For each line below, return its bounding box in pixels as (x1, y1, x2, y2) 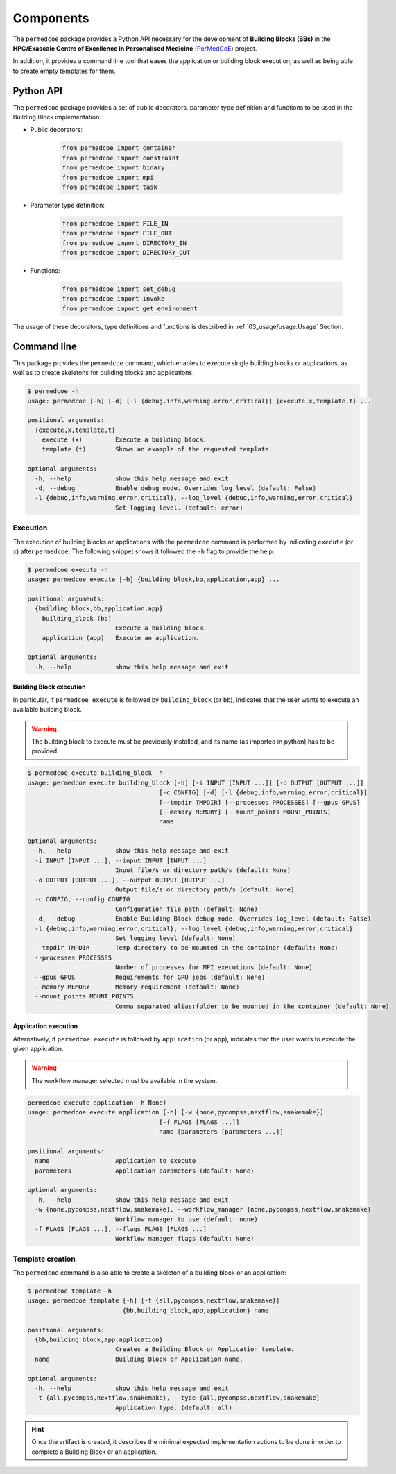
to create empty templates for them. (12, 67, 116, 75)
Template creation (12, 1254, 76, 1264)
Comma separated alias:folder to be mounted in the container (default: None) (114, 1002, 390, 1010)
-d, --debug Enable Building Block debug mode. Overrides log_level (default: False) (35, 915, 371, 923)
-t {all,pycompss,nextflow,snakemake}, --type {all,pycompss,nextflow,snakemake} (35, 1394, 320, 1402)
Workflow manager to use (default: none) (114, 1215, 258, 1223)
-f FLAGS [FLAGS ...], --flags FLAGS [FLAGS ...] (35, 1225, 207, 1232)
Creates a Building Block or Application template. (114, 1346, 295, 1353)
